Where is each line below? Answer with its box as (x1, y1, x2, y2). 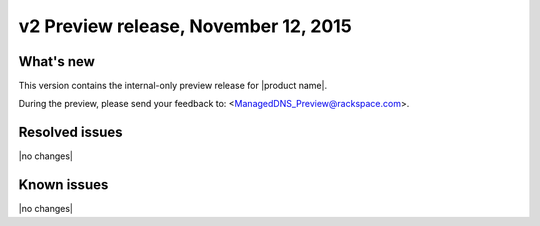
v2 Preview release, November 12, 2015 (18, 15, 352, 37)
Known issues (18, 176, 109, 194)
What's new (18, 53, 95, 70)
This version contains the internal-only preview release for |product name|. (18, 80, 328, 92)
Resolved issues (18, 124, 124, 141)
